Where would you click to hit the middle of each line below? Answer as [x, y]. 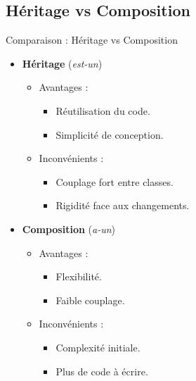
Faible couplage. [90, 300]
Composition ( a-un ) [69, 229]
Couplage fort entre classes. [115, 181]
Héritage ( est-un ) [62, 63]
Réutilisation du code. [103, 110]
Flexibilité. [79, 276]
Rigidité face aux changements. [123, 205]
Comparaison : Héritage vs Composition [92, 40]
